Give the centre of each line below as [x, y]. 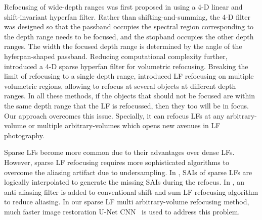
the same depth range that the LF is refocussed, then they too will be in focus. [126, 105]
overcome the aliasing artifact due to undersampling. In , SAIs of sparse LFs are [128, 172]
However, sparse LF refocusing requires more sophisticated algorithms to [117, 162]
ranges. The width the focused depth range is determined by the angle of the [123, 46]
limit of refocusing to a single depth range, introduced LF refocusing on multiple [129, 76]
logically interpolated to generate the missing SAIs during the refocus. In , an [124, 182]
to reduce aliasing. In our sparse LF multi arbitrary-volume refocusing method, [127, 202]
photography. [24, 135]
